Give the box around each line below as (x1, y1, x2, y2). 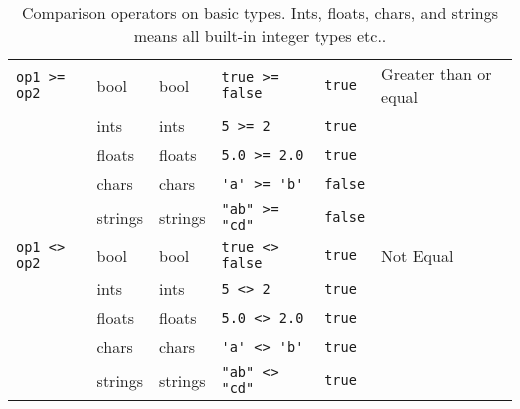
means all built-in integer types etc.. (133, 24, 387, 47)
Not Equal (381, 243, 454, 267)
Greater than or (381, 62, 492, 85)
